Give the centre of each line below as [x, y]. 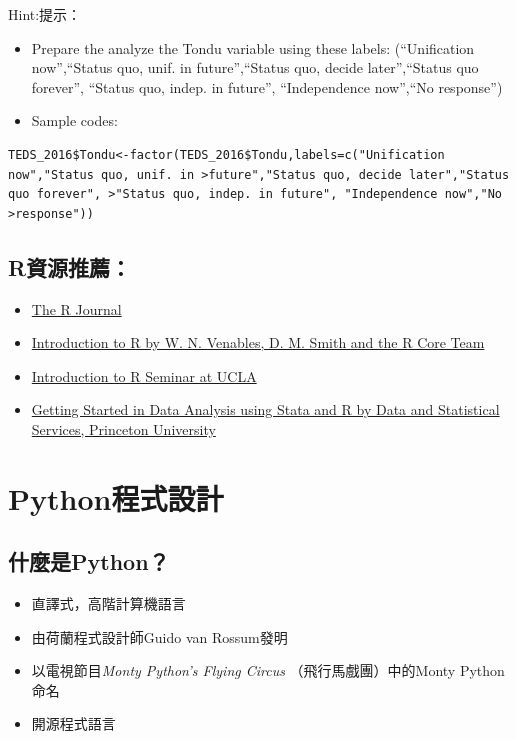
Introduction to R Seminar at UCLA [144, 375]
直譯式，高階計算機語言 [108, 603]
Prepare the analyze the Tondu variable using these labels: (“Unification [253, 47]
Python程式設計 [116, 497]
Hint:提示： [45, 14]
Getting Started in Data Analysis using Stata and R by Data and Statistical [265, 409]
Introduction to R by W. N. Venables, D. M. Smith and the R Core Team [258, 342]
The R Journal [76, 308]
